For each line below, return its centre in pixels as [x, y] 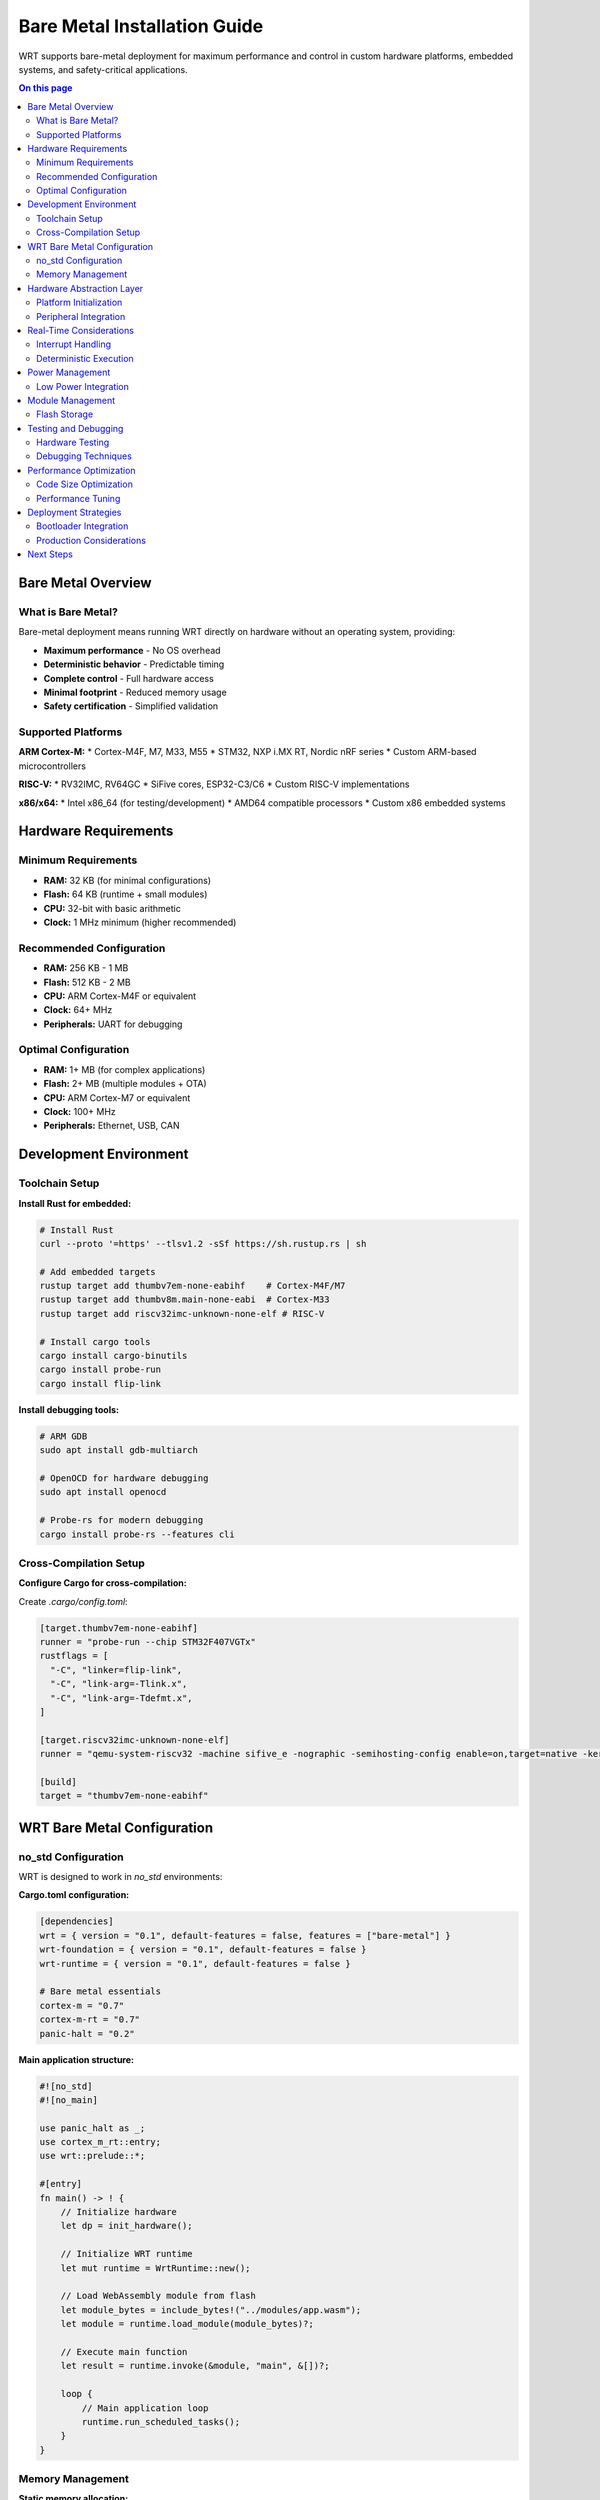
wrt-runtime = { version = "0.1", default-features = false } [195, 1963]
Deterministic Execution [85, 358]
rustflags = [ [74, 1656]
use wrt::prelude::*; [92, 2156]
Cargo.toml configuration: [74, 1895]
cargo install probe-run [100, 1369]
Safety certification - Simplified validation [131, 706]
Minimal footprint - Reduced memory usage [135, 692]
